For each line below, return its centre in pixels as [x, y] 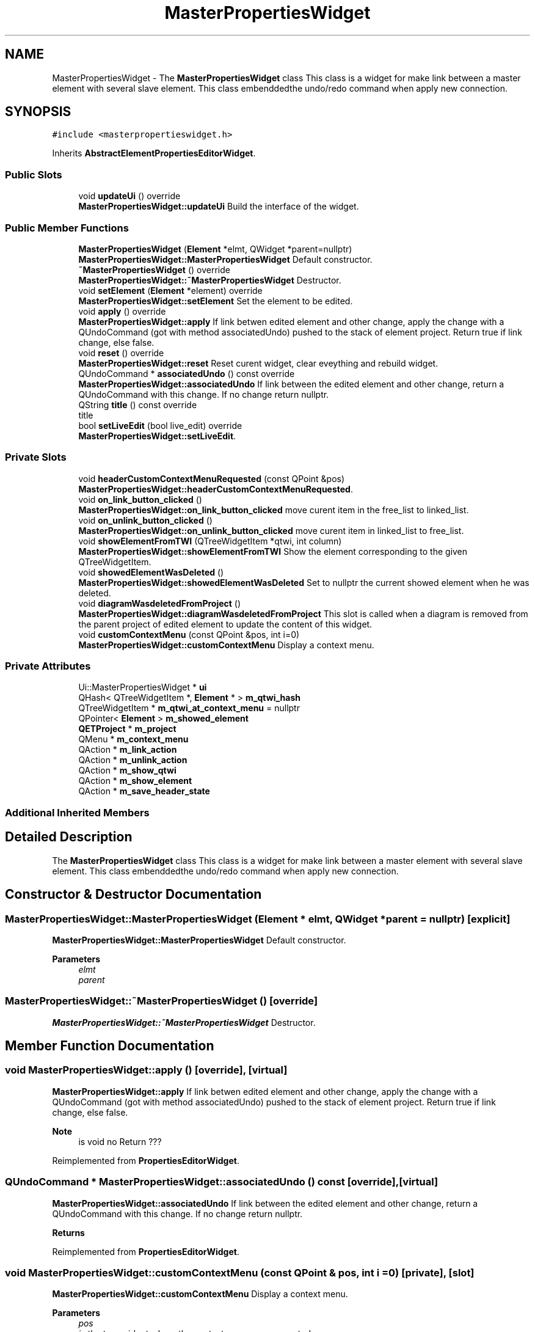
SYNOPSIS [38, 112]
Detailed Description [69, 837]
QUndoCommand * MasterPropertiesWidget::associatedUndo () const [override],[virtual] [222, 1182]
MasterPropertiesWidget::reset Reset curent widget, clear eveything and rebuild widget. [258, 363]
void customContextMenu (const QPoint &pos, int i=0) [189, 634]
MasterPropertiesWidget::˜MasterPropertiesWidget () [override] [162, 1001]
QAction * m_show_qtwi [127, 770]
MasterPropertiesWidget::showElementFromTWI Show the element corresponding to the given [273, 551]
